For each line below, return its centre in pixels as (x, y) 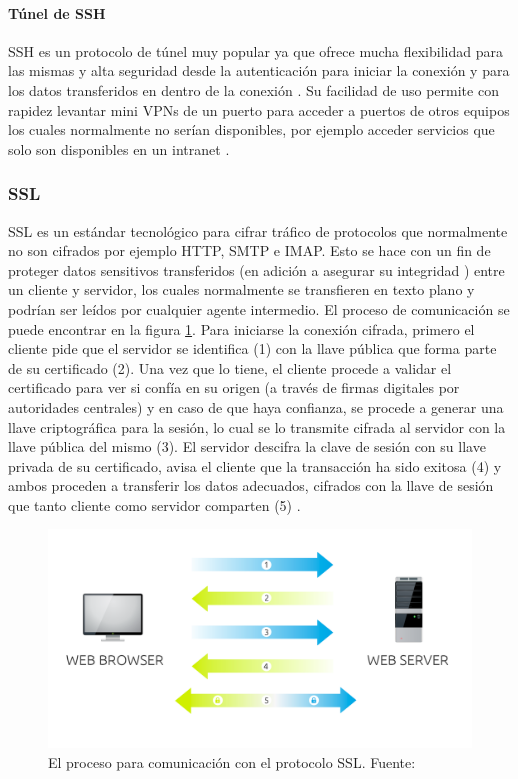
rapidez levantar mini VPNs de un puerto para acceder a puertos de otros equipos (259, 109)
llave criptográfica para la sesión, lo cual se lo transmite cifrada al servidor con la (257, 426)
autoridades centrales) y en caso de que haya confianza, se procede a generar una (256, 406)
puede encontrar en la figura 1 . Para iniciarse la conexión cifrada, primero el (241, 328)
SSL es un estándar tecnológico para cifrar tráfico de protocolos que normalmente (258, 230)
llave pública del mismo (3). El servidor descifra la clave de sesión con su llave (247, 446)
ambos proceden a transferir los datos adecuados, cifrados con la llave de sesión (251, 485)
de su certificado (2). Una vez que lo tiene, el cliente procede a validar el (230, 367)
